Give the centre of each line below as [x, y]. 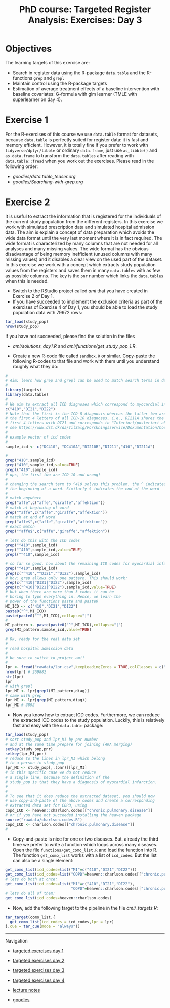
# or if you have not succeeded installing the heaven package [73, 815]
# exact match [20, 526]
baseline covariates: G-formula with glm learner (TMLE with [75, 94]
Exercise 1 [27, 120]
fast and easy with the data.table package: [58, 726]
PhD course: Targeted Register [85, 9]
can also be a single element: [43, 860]
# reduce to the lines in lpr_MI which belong [55, 758]
